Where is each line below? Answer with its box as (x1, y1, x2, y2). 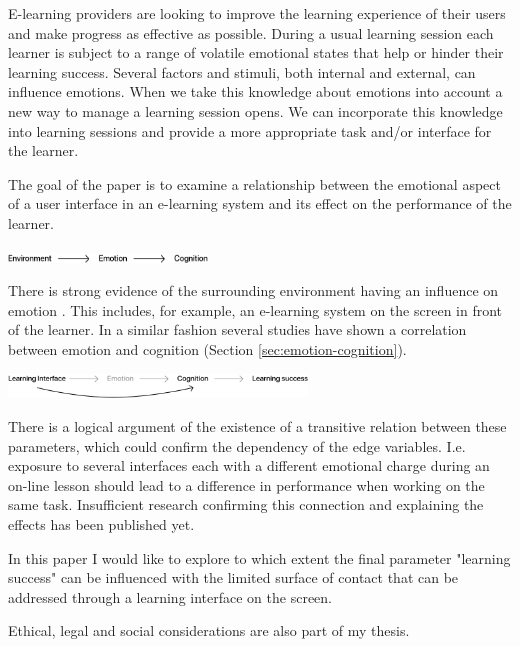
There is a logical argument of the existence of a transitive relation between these (8, 416, 507, 437)
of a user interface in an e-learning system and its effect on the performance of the (8, 193, 512, 214)
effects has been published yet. (8, 514, 195, 534)
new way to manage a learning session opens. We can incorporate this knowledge (8, 100, 503, 121)
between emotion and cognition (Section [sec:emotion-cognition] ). (8, 338, 407, 359)
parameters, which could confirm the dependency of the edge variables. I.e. (8, 435, 466, 456)
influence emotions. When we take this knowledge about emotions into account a (8, 81, 503, 102)
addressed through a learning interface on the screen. (8, 586, 332, 607)
